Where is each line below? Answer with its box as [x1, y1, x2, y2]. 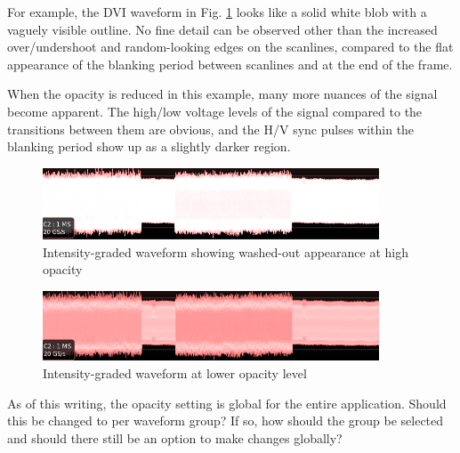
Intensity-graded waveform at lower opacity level [43, 364, 307, 383]
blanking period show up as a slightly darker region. [7, 137, 291, 156]
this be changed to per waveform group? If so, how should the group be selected [7, 411, 444, 430]
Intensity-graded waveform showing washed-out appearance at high [43, 242, 409, 261]
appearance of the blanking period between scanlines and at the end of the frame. [7, 54, 453, 73]
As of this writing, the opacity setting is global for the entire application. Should [7, 393, 447, 412]
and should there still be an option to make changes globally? [7, 428, 343, 447]
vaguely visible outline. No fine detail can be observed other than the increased [7, 20, 438, 38]
